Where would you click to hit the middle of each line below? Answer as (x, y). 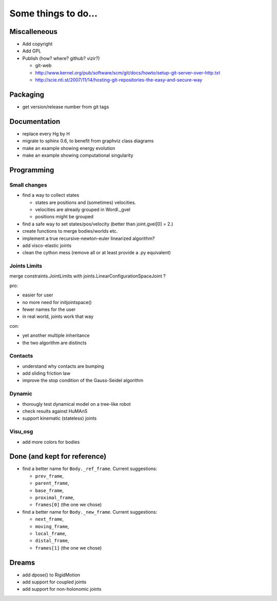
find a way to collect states (51, 195)
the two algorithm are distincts (54, 343)
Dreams (22, 562)
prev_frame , (50, 476)
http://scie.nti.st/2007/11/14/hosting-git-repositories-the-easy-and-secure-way (119, 80)
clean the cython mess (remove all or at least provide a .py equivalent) (97, 253)
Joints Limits (26, 266)
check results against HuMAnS (55, 411)
